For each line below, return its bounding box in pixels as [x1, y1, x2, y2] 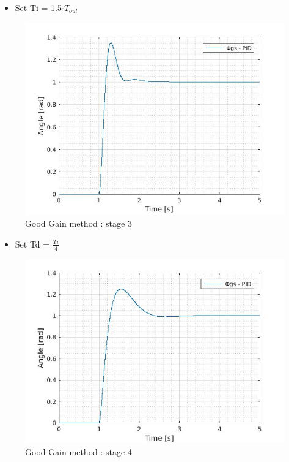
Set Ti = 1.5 [15, 1, 62, 13]
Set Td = [15, 237, 50, 250]
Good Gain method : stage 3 [25, 217, 132, 230]
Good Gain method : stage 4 [25, 445, 132, 458]
